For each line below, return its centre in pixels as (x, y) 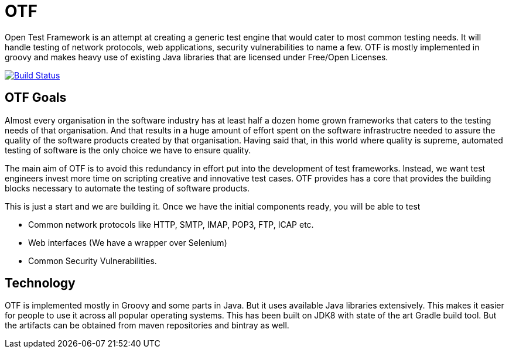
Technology (40, 283)
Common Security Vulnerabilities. (93, 261)
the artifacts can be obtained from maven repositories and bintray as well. (147, 325)
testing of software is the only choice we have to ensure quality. (128, 150)
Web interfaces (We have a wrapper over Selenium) (128, 242)
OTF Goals (36, 98)
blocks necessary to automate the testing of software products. (127, 188)
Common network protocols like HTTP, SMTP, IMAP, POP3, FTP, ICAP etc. (171, 224)
